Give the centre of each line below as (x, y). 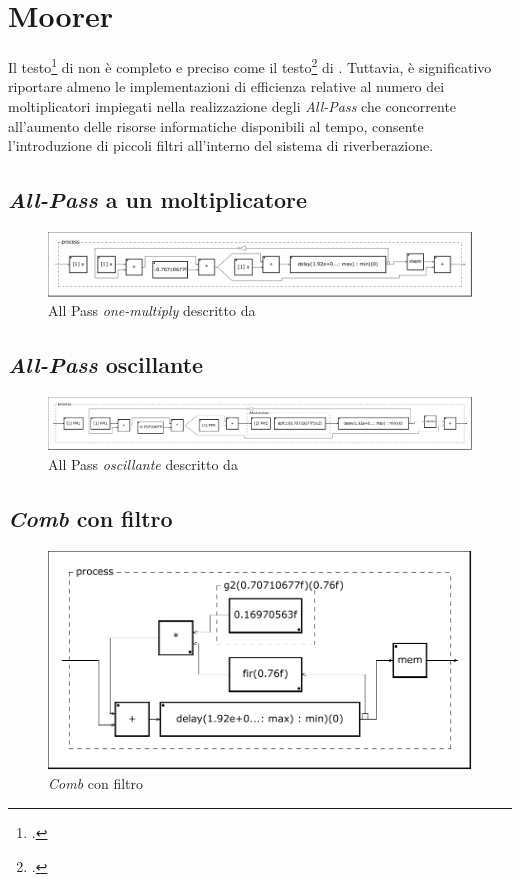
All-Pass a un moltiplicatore (158, 199)
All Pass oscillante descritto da (143, 463)
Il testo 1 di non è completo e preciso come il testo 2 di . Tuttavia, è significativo (250, 65)
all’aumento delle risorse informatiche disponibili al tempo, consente (216, 125)
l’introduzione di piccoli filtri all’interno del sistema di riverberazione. (221, 145)
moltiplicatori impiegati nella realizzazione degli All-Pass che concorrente (232, 105)
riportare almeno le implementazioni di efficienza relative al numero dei (226, 86)
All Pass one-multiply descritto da (152, 310)
